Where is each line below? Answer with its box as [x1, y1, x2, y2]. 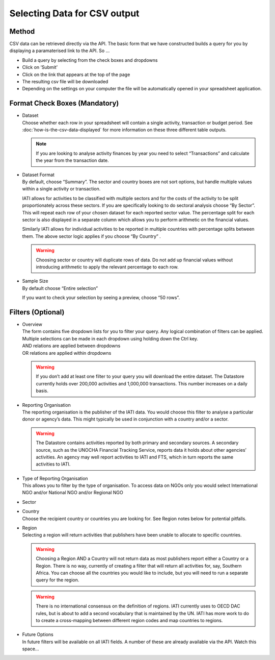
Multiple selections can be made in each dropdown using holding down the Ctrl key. [22, 335, 199, 341]
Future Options [22, 631, 53, 638]
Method [9, 27, 35, 36]
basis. [36, 388, 48, 394]
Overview [22, 322, 43, 328]
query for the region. [36, 577, 79, 583]
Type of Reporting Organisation [22, 475, 89, 481]
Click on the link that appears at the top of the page [22, 71, 130, 78]
